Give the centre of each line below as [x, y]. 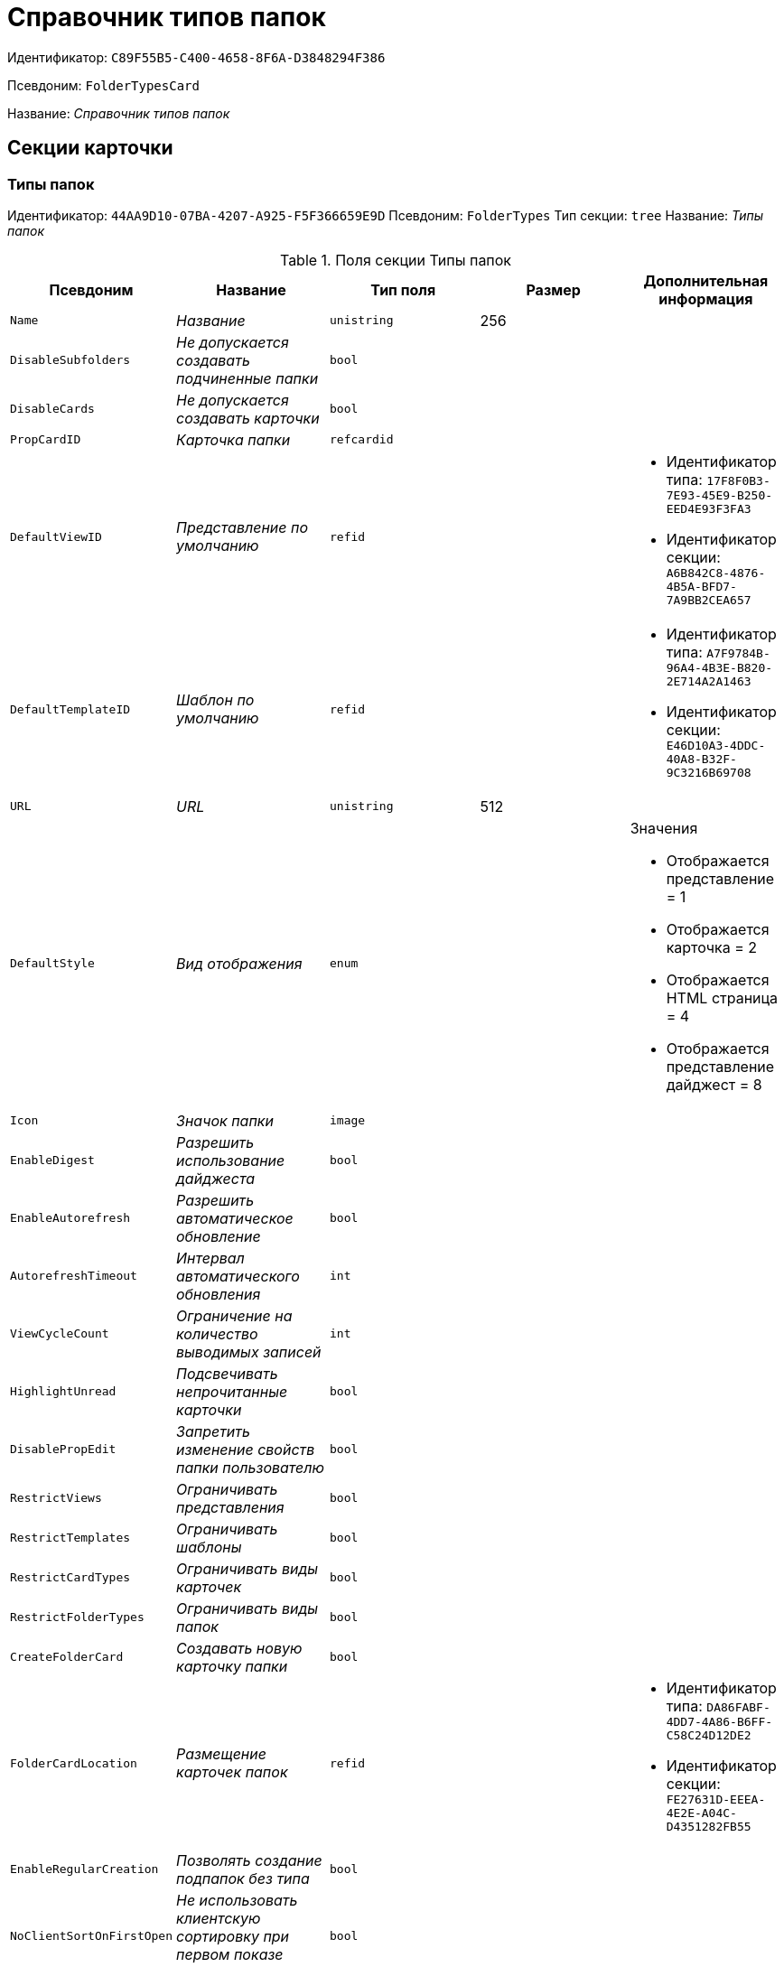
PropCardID [46, 440]
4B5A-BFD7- [701, 586]
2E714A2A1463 [709, 681]
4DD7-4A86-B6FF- [719, 1721]
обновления [219, 1294]
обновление [219, 1236]
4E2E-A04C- [701, 1813]
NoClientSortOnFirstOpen [92, 1936]
